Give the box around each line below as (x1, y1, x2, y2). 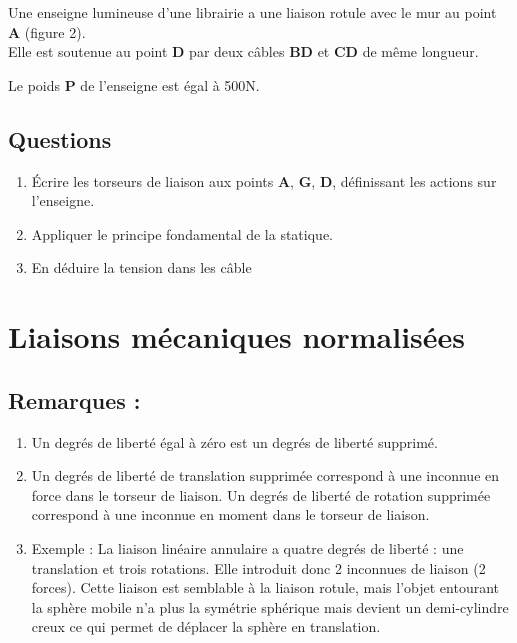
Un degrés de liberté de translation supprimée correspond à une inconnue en (31, 465, 500, 486)
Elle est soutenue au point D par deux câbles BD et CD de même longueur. (8, 41, 479, 62)
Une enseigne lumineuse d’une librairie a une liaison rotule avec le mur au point (8, 2, 497, 22)
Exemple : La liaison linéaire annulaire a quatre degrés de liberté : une (31, 537, 464, 558)
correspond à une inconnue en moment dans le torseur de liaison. (31, 504, 430, 525)
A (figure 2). (8, 21, 86, 42)
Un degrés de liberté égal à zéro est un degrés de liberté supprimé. (31, 431, 438, 452)
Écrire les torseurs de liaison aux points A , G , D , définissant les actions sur (31, 170, 497, 191)
